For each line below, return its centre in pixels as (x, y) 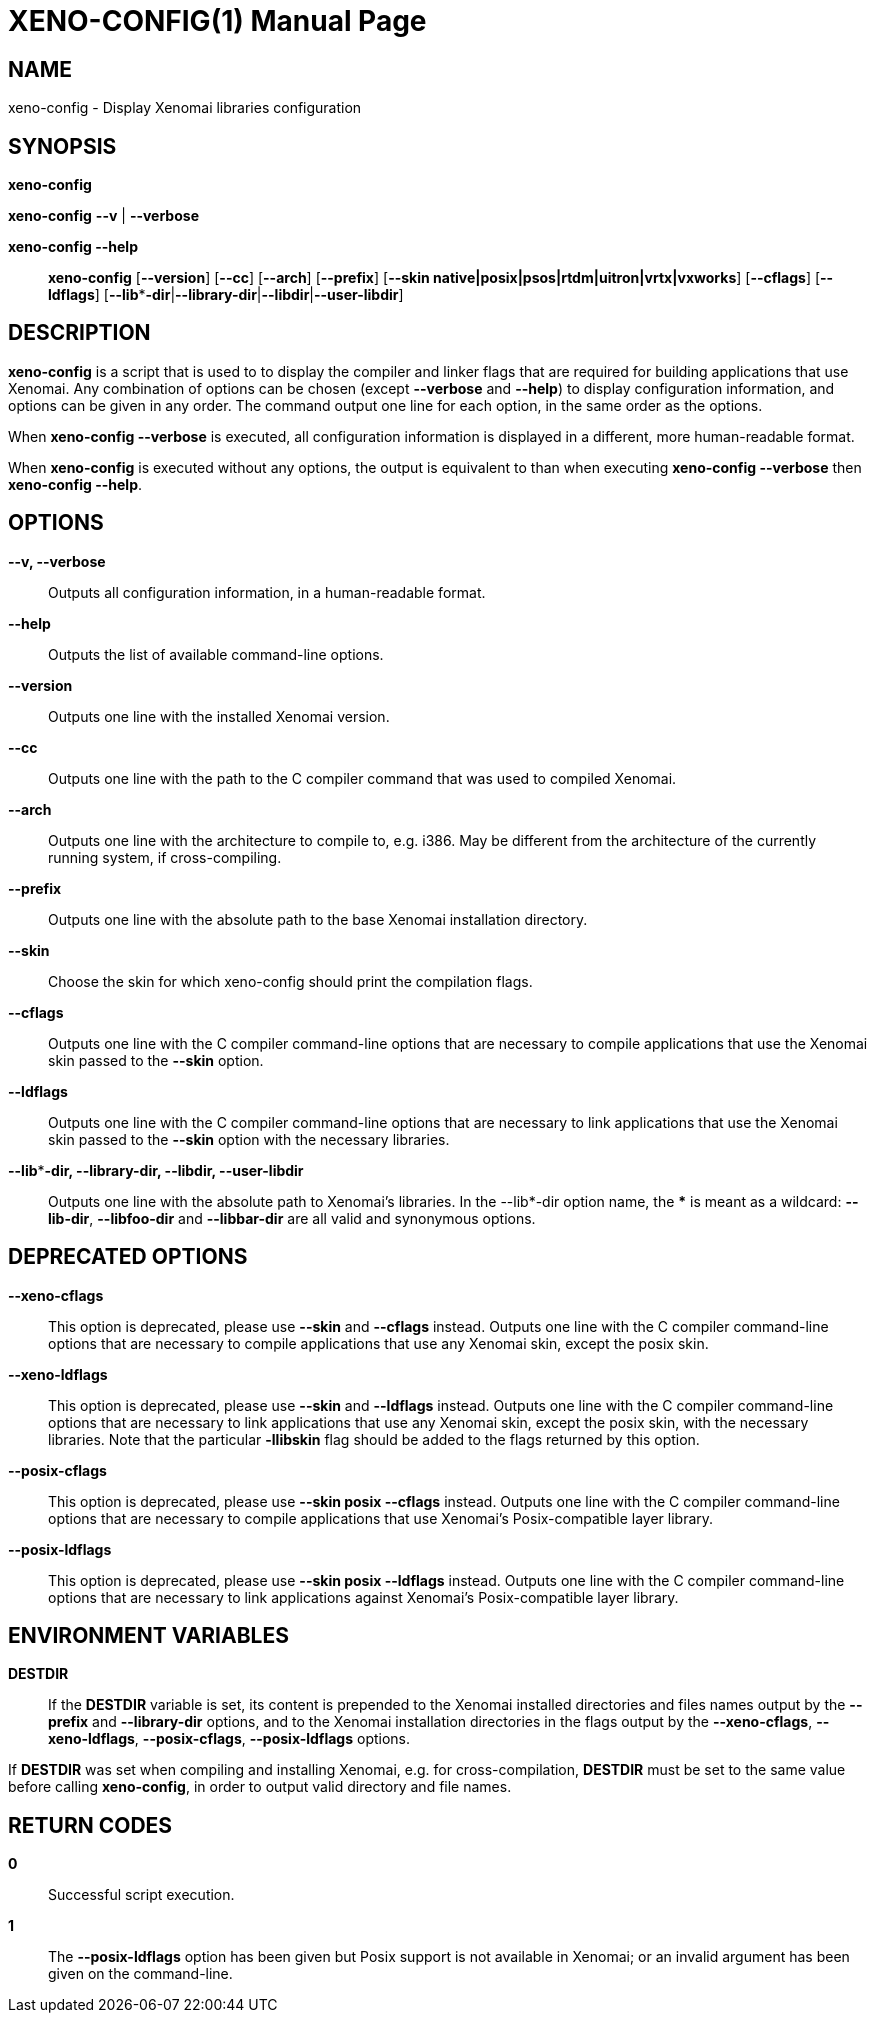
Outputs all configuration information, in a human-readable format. (267, 592)
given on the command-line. (140, 1974)
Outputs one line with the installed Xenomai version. (219, 716)
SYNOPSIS (62, 146)
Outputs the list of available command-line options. (216, 654)
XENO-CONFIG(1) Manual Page (217, 21)
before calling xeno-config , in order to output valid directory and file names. (260, 1787)
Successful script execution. (141, 1895)
